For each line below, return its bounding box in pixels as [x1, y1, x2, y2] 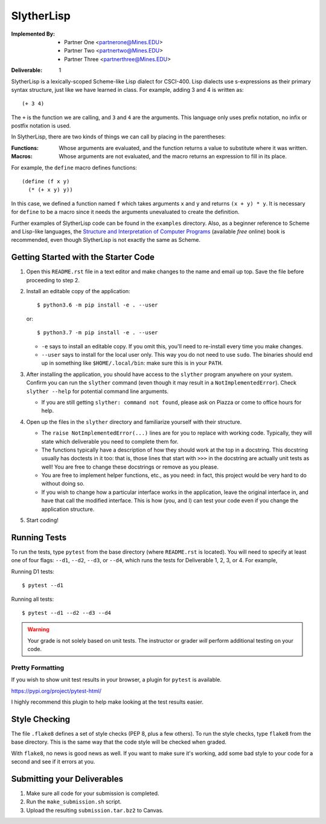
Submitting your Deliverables [11, 774, 124, 784]
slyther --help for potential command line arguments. [26, 388, 169, 395]
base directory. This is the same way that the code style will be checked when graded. [11, 738, 226, 746]
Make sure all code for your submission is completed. [26, 790, 159, 797]
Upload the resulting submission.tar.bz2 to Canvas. [26, 806, 164, 814]
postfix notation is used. [11, 122, 71, 129]
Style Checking [11, 714, 71, 724]
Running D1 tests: [11, 568, 54, 575]
